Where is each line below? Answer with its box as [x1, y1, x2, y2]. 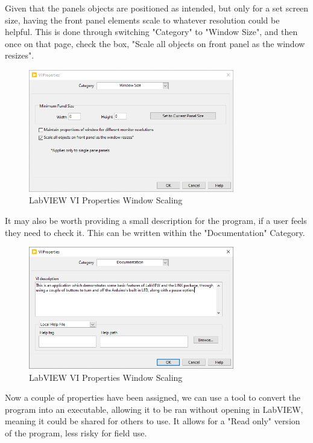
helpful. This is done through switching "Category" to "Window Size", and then [5, 25, 298, 38]
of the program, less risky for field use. [5, 426, 147, 439]
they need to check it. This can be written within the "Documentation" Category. [5, 226, 305, 238]
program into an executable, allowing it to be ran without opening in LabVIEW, [5, 403, 303, 415]
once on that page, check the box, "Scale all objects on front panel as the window [5, 37, 305, 49]
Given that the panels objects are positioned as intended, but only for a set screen [5, 2, 309, 14]
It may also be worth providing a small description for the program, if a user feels [5, 214, 307, 226]
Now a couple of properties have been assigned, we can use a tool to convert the [5, 391, 300, 404]
